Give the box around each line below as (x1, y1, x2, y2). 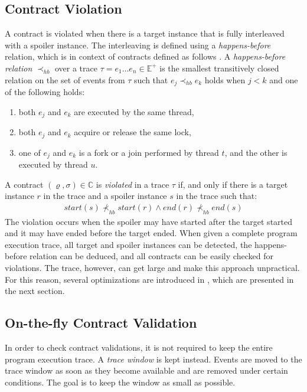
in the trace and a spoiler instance (43, 190, 167, 202)
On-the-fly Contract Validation (5, 313, 197, 332)
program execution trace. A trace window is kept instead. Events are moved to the (5, 352, 302, 365)
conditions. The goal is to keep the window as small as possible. (5, 375, 236, 388)
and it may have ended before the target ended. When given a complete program (5, 227, 298, 239)
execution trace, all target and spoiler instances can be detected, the (5, 238, 252, 250)
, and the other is (224, 146, 288, 158)
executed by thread (18, 158, 88, 170)
